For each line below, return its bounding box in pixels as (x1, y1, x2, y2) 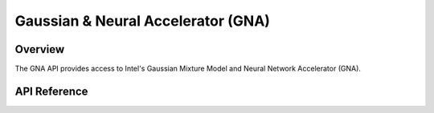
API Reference (14, 84, 88, 98)
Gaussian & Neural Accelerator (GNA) (14, 12, 271, 30)
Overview (14, 42, 65, 56)
